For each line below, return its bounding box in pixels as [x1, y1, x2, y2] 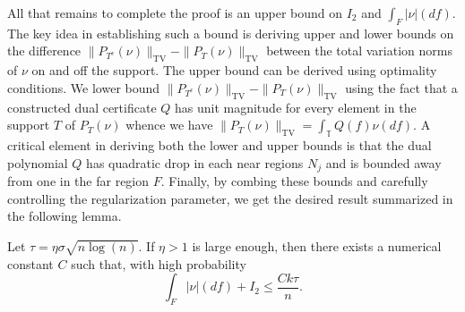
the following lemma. [7, 207, 122, 225]
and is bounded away [325, 153, 442, 172]
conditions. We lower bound [7, 78, 160, 97]
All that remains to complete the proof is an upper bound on [7, 4, 343, 21]
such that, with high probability [71, 254, 246, 273]
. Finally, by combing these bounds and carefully [160, 172, 428, 190]
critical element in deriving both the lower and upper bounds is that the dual [7, 135, 432, 154]
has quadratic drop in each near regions [86, 153, 304, 172]
